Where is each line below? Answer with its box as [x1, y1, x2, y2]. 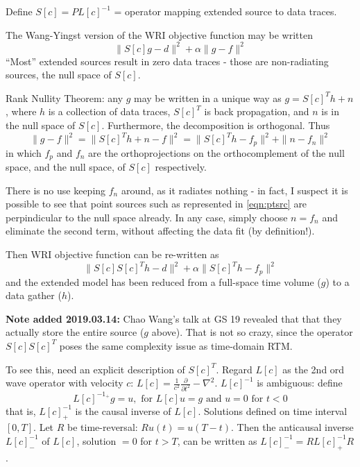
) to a [325, 274, 350, 289]
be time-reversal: [67, 420, 138, 434]
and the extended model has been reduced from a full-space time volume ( [6, 274, 321, 289]
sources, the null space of [6, 67, 112, 82]
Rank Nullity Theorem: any [6, 90, 123, 105]
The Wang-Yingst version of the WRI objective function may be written [6, 27, 313, 42]
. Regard [216, 362, 252, 376]
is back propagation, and [204, 104, 309, 119]
